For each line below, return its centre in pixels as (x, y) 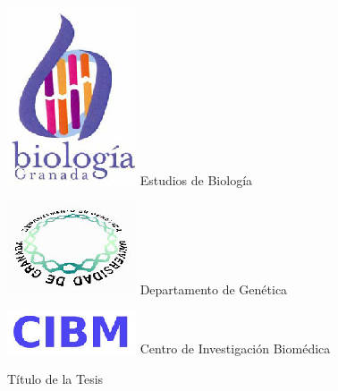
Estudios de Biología (196, 180)
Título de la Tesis (55, 378)
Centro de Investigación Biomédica (235, 348)
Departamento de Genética (214, 289)
